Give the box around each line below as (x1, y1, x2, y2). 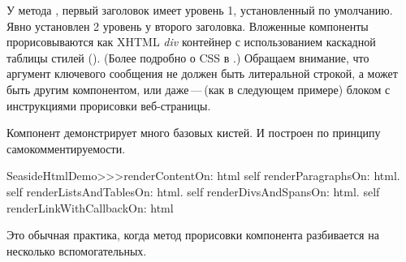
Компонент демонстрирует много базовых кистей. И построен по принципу (6, 124, 381, 141)
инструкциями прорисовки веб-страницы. (6, 97, 211, 114)
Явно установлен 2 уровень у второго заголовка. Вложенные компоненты (6, 17, 369, 34)
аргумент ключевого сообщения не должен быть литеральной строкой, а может (6, 65, 398, 82)
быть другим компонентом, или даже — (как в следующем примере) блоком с (6, 80, 391, 97)
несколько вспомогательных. (6, 242, 147, 259)
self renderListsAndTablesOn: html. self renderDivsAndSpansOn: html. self (6, 183, 380, 200)
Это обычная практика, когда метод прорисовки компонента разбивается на (6, 226, 379, 243)
